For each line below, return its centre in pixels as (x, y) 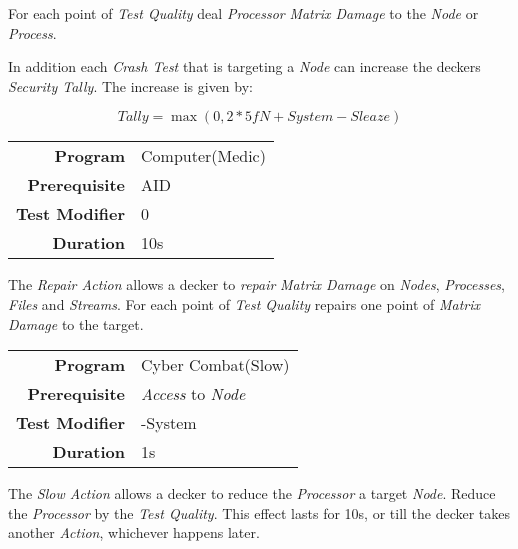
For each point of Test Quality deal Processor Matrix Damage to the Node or (243, 13)
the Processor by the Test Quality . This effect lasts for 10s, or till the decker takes (259, 512)
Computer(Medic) (203, 156)
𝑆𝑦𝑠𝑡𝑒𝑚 (310, 117)
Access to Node (193, 394)
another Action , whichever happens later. (134, 532)
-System (169, 423)
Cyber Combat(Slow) (215, 365)
